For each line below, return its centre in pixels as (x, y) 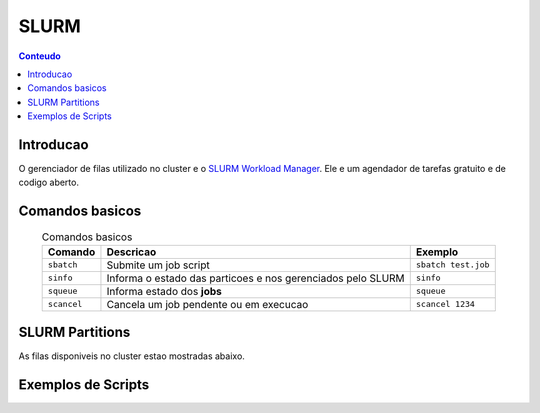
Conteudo (40, 56)
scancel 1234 (445, 304)
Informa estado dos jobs (164, 291)
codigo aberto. (49, 182)
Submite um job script (158, 265)
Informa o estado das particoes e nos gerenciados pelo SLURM (255, 278)
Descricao (131, 252)
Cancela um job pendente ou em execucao (207, 304)
